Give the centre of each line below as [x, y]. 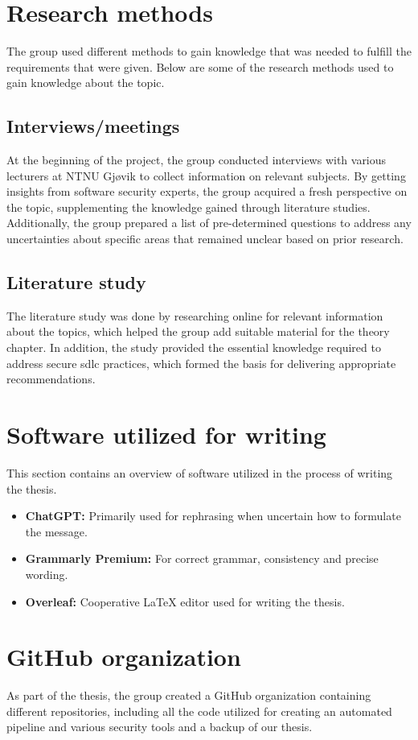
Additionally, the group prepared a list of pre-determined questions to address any [209, 223]
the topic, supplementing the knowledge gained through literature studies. [189, 207]
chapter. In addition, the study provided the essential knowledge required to [194, 347]
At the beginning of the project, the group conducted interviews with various [197, 160]
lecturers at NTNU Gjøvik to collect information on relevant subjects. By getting [206, 175]
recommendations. [51, 379]
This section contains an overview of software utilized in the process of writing [200, 472]
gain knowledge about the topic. [86, 83]
